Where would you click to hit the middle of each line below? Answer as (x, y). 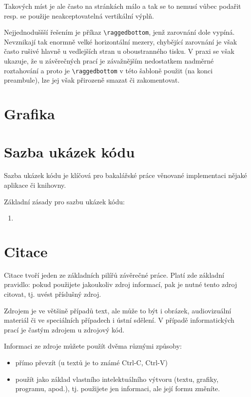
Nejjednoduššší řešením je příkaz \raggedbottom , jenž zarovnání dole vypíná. (119, 32)
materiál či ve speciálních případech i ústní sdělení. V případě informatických (119, 320)
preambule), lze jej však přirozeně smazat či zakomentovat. (92, 80)
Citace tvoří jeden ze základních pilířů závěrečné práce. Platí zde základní (114, 275)
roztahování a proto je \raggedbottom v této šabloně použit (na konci (108, 70)
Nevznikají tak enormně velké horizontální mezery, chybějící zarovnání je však (121, 41)
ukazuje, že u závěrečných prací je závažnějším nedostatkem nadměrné (109, 61)
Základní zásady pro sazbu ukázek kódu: (64, 201)
